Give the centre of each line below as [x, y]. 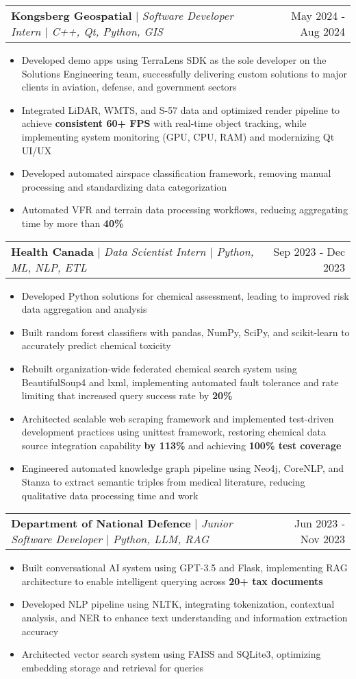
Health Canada [52, 251]
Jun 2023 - [319, 523]
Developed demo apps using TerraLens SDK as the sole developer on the [174, 60]
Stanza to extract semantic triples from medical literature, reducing [163, 482]
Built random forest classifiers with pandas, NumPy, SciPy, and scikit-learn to [186, 332]
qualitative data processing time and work [110, 495]
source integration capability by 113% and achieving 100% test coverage [181, 445]
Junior [217, 523]
